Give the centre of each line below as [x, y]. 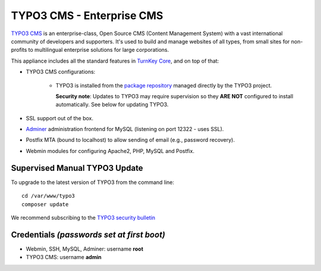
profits [19, 50]
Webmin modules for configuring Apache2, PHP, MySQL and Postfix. [110, 151]
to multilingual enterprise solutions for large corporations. [99, 50]
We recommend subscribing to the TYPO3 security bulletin [83, 217]
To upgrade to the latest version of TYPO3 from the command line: [93, 182]
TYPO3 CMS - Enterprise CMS [87, 15]
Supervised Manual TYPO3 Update [77, 168]
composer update [45, 204]
